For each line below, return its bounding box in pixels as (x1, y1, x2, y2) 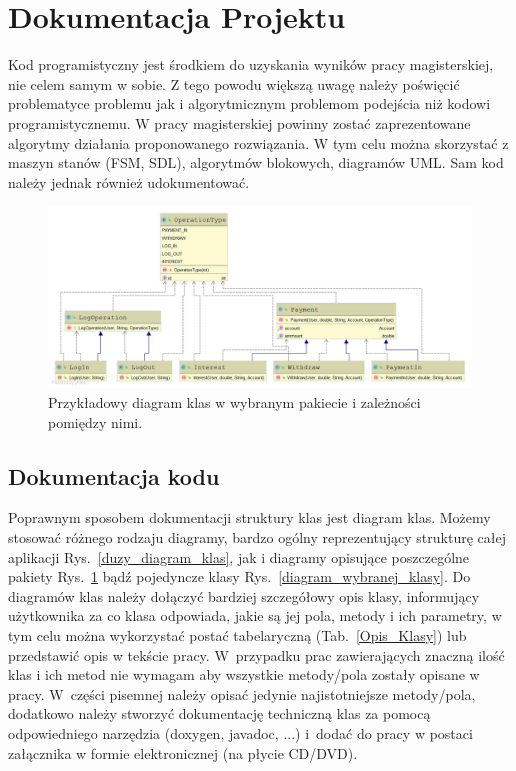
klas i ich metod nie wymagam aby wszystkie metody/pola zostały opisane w (8, 664, 480, 685)
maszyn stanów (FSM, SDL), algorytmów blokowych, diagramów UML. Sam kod (8, 152, 504, 173)
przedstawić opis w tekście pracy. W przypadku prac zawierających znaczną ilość (8, 644, 505, 665)
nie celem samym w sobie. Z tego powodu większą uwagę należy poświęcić (8, 73, 460, 94)
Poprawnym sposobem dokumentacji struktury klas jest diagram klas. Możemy (8, 507, 491, 528)
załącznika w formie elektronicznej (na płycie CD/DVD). (8, 742, 358, 763)
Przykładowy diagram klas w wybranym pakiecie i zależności (48, 392, 421, 413)
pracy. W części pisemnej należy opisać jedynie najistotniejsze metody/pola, (8, 683, 476, 704)
